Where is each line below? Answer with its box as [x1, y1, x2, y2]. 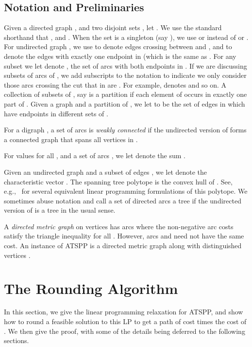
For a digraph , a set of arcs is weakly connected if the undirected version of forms [4, 125, 247, 135]
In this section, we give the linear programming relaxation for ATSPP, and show [4, 307, 243, 317]
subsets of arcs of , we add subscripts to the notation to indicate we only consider [4, 70, 247, 80]
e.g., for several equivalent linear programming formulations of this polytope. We [4, 186, 248, 196]
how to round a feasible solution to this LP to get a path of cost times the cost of [4, 316, 247, 326]
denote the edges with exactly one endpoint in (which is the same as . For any [4, 51, 236, 61]
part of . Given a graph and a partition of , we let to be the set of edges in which [4, 98, 245, 109]
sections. [4, 335, 29, 346]
